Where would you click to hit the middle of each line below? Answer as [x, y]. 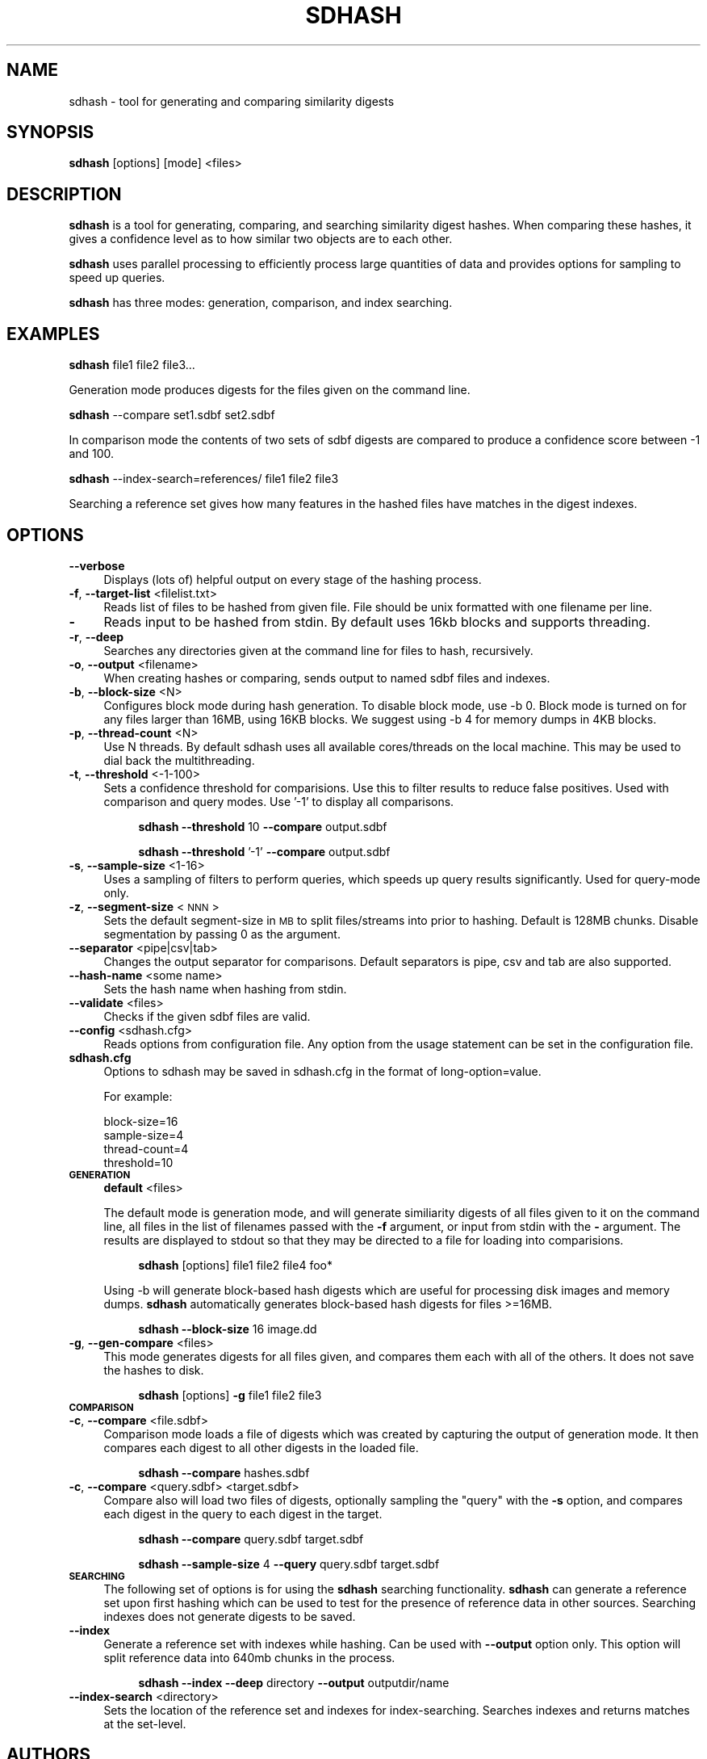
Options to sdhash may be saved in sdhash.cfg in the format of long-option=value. [322, 1071]
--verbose [97, 565]
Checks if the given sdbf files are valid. [207, 1016]
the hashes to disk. [154, 1370]
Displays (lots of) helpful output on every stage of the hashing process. [293, 579]
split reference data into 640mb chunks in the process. [249, 1657]
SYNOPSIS [50, 132]
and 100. [92, 454]
